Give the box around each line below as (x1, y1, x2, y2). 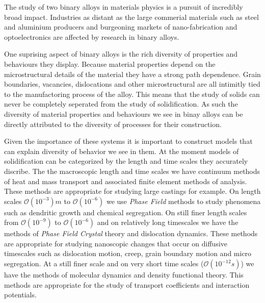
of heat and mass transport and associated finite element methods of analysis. (4, 175, 247, 186)
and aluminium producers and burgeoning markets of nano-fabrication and (4, 21, 237, 32)
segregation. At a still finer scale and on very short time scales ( (4, 258, 204, 269)
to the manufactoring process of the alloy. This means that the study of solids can (4, 88, 260, 99)
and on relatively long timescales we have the (97, 217, 238, 228)
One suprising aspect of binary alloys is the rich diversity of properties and (4, 48, 238, 59)
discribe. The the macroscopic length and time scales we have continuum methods (4, 165, 260, 176)
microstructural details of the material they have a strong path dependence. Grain (4, 68, 261, 79)
